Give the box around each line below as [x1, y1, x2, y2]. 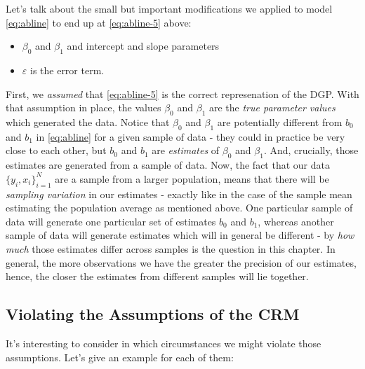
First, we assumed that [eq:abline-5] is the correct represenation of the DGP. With [6, 86, 359, 101]
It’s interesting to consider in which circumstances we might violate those [6, 335, 321, 350]
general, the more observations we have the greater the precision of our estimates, [6, 255, 357, 270]
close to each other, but [6, 143, 107, 158]
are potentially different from [217, 114, 343, 129]
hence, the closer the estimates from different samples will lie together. [6, 269, 309, 284]
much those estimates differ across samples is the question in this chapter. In [6, 241, 336, 256]
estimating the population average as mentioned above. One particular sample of [6, 200, 353, 215]
